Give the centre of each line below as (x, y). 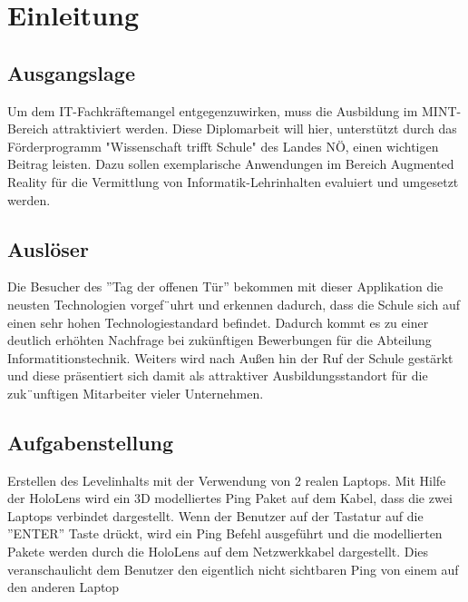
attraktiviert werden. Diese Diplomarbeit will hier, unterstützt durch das (254, 128)
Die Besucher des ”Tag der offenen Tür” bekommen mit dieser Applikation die (225, 286)
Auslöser (48, 248)
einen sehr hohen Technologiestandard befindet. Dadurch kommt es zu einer (218, 322)
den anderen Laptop (63, 587)
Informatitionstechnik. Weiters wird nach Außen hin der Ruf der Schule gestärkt (230, 357)
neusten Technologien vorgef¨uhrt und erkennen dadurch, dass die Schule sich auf (234, 304)
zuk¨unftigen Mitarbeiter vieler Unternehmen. (136, 393)
